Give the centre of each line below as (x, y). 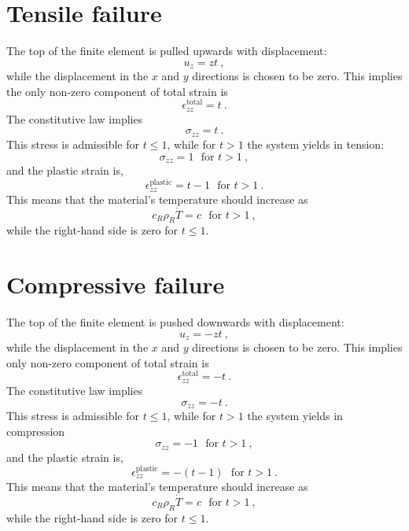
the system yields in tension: (316, 144)
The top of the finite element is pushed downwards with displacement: (175, 322)
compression (36, 431)
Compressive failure (116, 284)
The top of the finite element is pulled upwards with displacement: (167, 51)
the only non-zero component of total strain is (117, 91)
